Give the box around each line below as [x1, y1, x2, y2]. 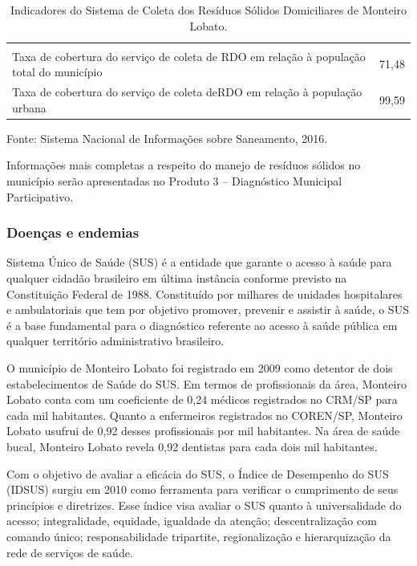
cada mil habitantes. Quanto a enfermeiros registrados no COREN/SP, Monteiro [6, 406, 403, 423]
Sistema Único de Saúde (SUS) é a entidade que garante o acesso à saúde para [6, 254, 392, 271]
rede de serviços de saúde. [6, 544, 133, 560]
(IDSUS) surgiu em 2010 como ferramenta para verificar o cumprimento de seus [6, 481, 399, 498]
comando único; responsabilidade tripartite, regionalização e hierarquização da [6, 527, 391, 544]
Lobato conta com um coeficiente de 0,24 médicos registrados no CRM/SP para [6, 391, 398, 408]
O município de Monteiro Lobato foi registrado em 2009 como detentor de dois [6, 359, 393, 376]
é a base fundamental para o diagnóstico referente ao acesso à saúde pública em [6, 316, 398, 333]
